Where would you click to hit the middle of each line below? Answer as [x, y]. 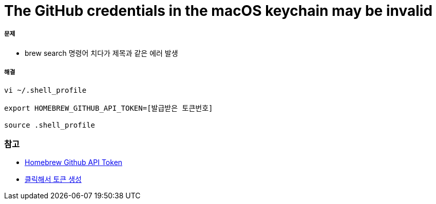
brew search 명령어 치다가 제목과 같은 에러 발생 [101, 53]
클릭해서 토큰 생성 [53, 179]
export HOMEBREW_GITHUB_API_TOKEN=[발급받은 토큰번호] [109, 108]
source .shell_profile [50, 125]
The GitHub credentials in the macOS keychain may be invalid [219, 11]
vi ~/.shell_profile [45, 90]
